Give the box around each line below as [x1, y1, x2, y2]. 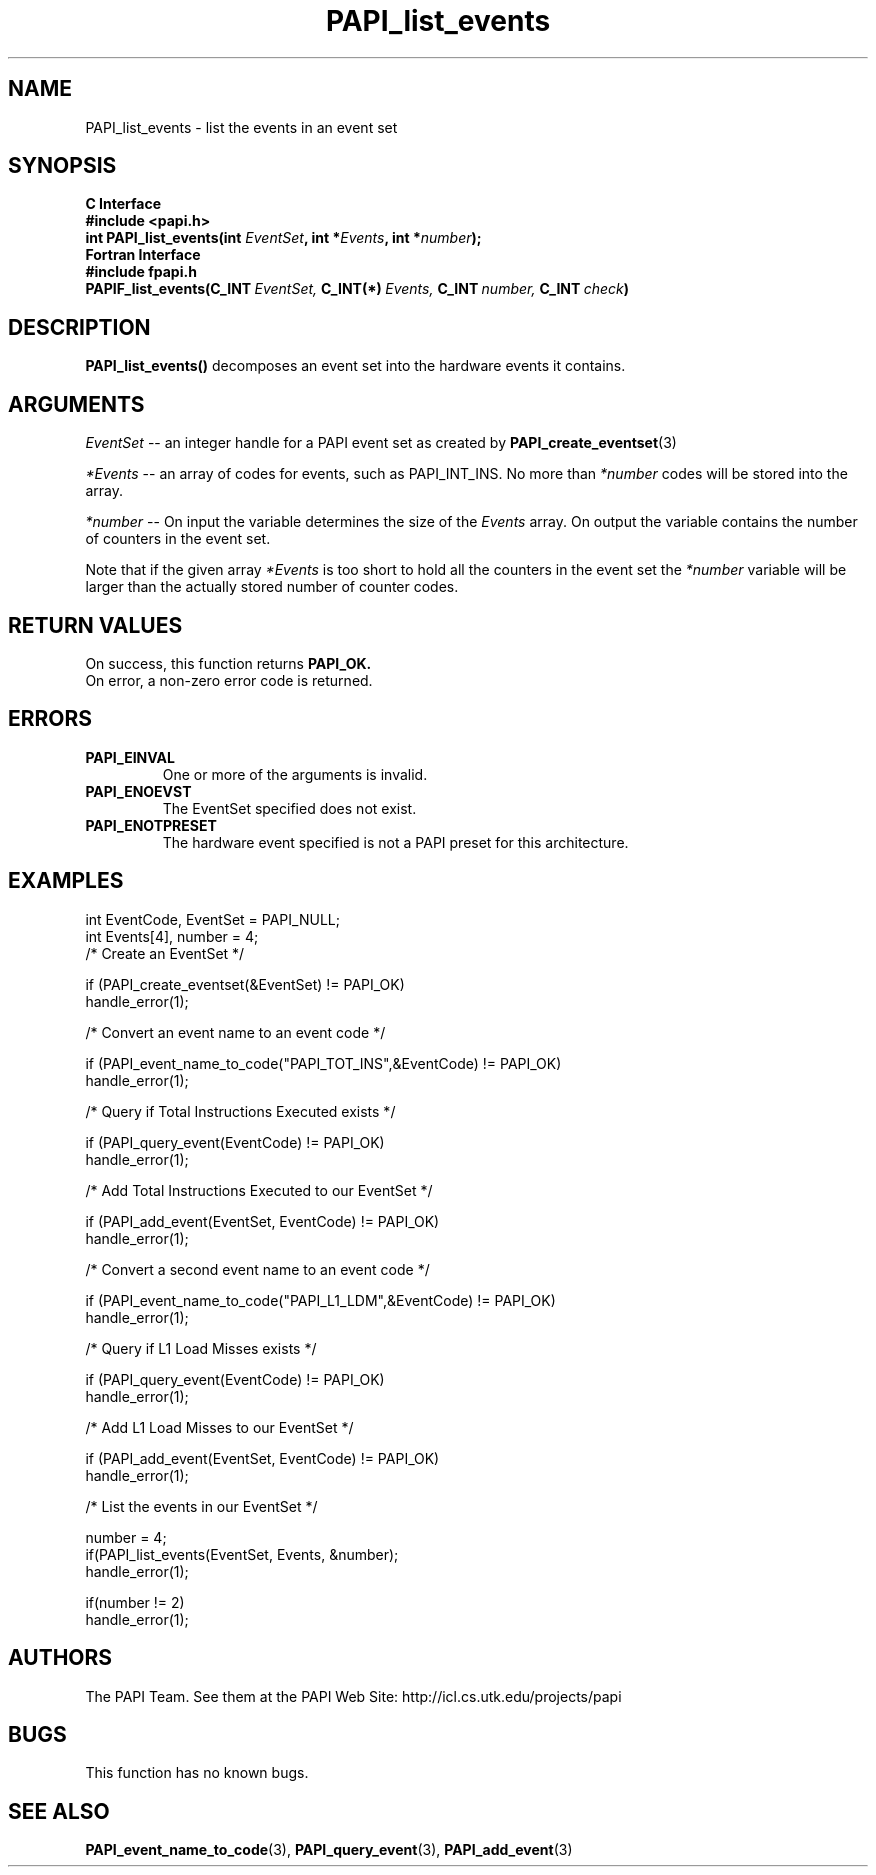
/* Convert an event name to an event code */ [85, 1023, 386, 1041]
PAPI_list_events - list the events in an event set [85, 118, 398, 136]
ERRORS [8, 706, 93, 732]
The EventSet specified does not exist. [162, 799, 417, 817]
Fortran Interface [85, 246, 201, 264]
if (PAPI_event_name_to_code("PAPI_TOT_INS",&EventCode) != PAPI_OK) [85, 1054, 562, 1072]
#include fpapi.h [85, 263, 197, 281]
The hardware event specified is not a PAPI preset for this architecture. [162, 833, 629, 851]
